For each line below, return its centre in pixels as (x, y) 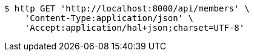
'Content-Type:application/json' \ (109, 18)
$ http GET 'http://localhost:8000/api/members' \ (127, 8)
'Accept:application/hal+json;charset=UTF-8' (135, 28)
